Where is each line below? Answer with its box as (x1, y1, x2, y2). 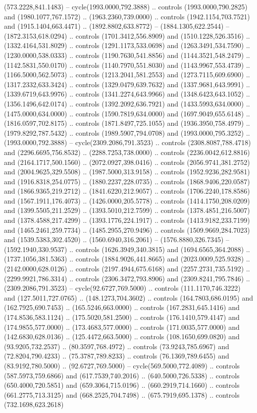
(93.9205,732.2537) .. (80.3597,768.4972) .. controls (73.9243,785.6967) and (4, 341, 229, 351)
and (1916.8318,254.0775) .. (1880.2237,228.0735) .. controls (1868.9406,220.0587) (4, 176, 250, 186)
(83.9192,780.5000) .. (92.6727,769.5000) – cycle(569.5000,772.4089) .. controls (4, 360, 240, 370)
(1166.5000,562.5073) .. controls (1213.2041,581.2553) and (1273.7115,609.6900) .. (4, 69, 250, 80)
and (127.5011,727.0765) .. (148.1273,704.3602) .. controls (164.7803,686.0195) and (4, 292, 253, 303)
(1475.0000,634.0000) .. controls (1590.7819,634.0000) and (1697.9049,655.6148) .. (4, 108, 250, 118)
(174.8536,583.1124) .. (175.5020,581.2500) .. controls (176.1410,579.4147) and (4, 312, 240, 322)
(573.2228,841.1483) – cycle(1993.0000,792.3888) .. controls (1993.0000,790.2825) (4, 1, 248, 11)
